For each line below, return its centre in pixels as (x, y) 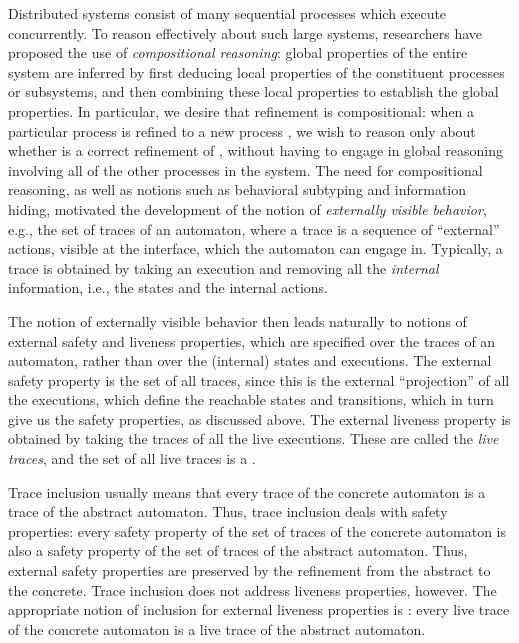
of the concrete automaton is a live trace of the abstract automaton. (217, 628)
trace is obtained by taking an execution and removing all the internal (223, 267)
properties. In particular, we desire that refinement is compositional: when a (241, 110)
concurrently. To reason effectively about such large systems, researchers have (245, 32)
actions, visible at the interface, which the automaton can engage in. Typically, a (255, 248)
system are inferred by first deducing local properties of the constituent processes (256, 71)
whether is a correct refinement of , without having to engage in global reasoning (256, 150)
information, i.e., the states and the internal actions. (168, 287)
